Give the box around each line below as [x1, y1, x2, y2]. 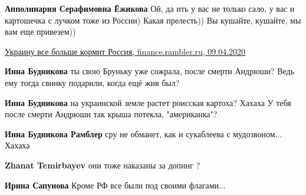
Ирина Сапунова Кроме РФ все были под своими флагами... [5, 179, 226, 191]
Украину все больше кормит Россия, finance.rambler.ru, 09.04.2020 [5, 45, 246, 57]
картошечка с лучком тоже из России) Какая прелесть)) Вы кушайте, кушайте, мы [5, 14, 301, 26]
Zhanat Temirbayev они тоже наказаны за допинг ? [5, 158, 200, 171]
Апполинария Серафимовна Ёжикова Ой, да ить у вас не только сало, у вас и [5, 2, 295, 14]
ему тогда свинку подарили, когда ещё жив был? [5, 76, 180, 88]
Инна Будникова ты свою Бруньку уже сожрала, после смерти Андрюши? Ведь [5, 65, 295, 77]
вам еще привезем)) [5, 25, 76, 38]
